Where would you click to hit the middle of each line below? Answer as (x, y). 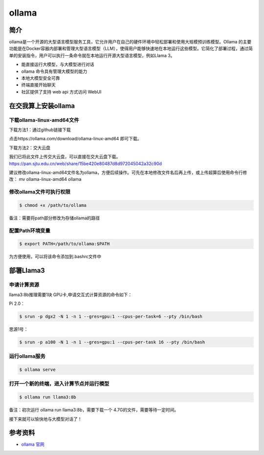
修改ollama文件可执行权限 (40, 192)
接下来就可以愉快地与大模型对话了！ (45, 419)
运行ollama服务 (27, 356)
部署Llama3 (27, 271)
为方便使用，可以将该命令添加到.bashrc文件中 (55, 257)
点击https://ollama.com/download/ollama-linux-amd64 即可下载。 (75, 139)
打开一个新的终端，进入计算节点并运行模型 (59, 384)
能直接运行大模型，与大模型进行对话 (58, 65)
